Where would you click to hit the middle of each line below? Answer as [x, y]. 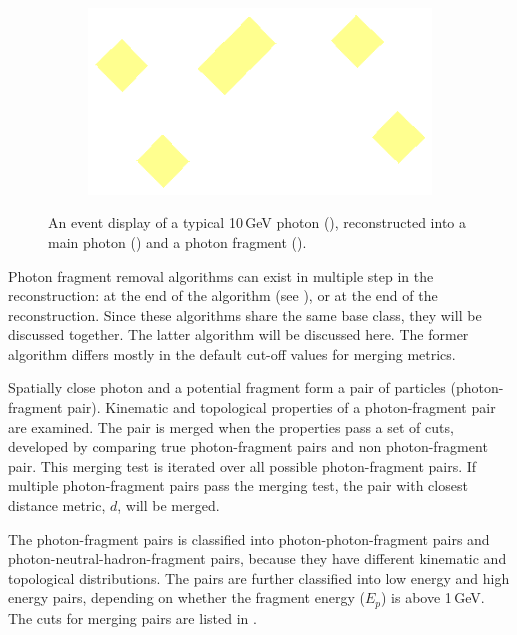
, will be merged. [168, 505]
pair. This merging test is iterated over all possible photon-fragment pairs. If [242, 465]
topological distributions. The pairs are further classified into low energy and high [259, 577]
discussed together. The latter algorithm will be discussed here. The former [238, 334]
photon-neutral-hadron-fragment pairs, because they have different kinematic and [257, 558]
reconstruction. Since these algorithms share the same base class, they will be [245, 314]
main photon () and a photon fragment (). [177, 241]
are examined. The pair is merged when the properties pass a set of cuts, [231, 426]
